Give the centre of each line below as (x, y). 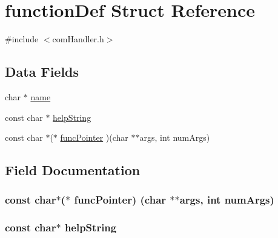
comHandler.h (78, 39)
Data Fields (42, 72)
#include (22, 39)
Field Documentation (73, 170)
